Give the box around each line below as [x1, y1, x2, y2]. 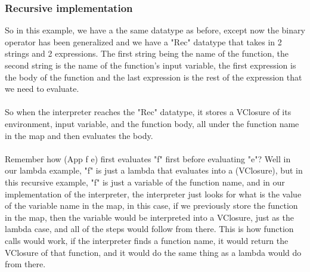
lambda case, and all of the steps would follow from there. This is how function [5, 222, 294, 235]
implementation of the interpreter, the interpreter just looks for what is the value [5, 187, 302, 200]
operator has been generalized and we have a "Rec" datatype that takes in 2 [5, 35, 282, 48]
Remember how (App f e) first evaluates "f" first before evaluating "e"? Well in [5, 152, 291, 165]
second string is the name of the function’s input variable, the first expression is [5, 59, 296, 71]
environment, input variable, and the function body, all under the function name [5, 117, 299, 129]
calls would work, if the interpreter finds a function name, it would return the [5, 234, 289, 246]
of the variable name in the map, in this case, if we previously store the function [5, 199, 298, 212]
